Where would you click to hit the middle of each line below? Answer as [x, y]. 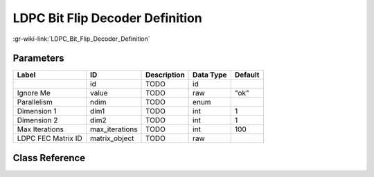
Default [247, 75]
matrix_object [112, 138]
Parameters [38, 58]
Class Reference [49, 158]
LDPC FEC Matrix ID [50, 138]
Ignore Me [34, 93]
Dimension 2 [37, 120]
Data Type [210, 75]
